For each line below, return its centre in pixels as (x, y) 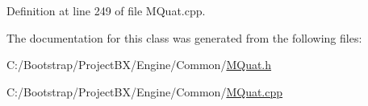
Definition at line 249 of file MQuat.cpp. (106, 10)
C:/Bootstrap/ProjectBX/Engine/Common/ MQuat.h (139, 65)
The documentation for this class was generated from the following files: (184, 37)
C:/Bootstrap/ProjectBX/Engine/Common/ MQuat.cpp (145, 91)
